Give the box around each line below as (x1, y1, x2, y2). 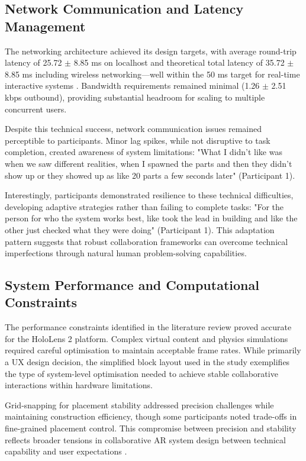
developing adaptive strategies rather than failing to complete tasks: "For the (5, 200, 284, 212)
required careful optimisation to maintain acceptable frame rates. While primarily (5, 344, 301, 356)
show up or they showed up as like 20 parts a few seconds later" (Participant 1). (5, 169, 295, 181)
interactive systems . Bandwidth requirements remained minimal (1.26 (5, 79, 260, 92)
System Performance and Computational (5, 276, 259, 294)
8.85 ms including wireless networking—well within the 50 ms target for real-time (5, 67, 300, 80)
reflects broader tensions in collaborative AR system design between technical (5, 433, 286, 446)
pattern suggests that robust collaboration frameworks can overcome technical (5, 235, 288, 247)
